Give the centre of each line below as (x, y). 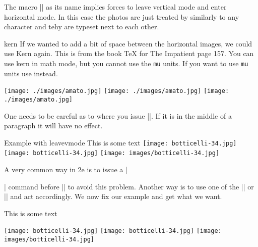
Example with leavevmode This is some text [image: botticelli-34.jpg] (120, 142)
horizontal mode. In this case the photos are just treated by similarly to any (122, 16)
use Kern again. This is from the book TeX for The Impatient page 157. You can (129, 53)
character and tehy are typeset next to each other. (82, 27)
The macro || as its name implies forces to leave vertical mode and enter (115, 7)
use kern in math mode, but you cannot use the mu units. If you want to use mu (126, 63)
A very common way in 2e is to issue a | (66, 169)
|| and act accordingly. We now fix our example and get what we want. (113, 196)
